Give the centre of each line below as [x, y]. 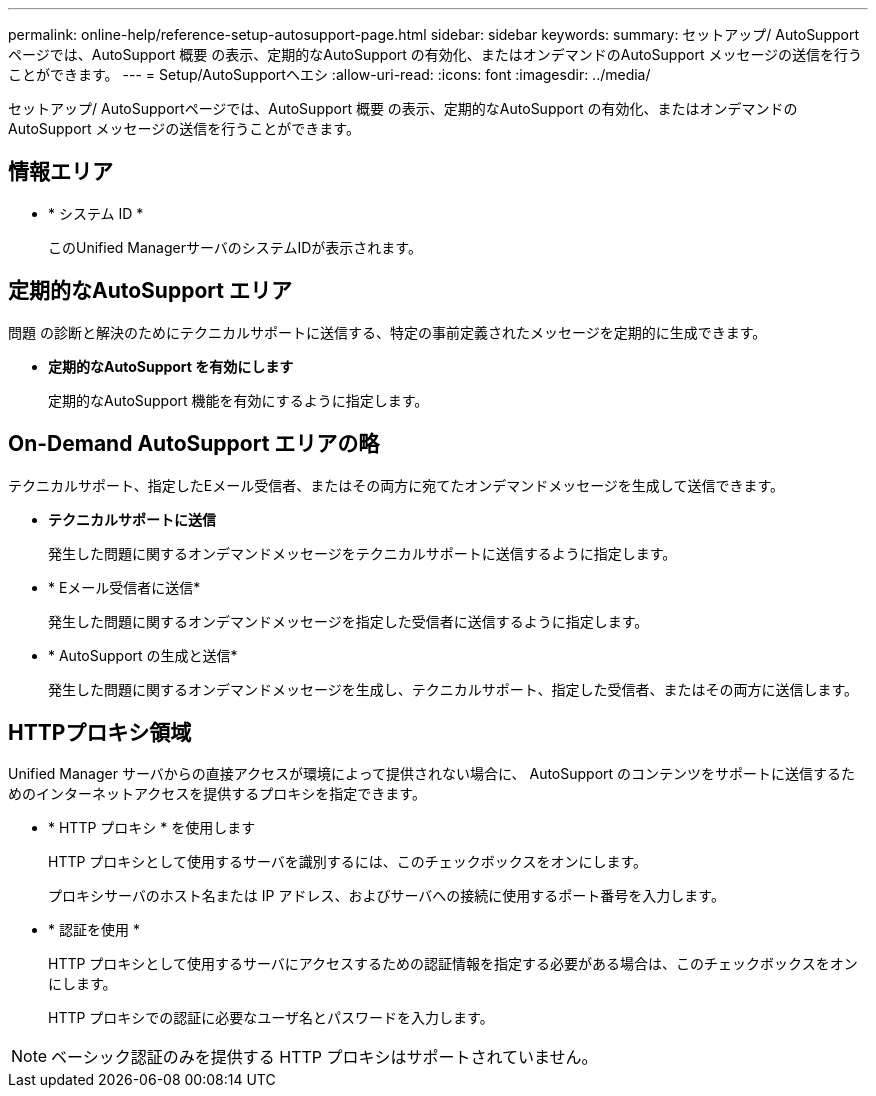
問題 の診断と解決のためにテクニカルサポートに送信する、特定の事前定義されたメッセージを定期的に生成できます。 [387, 332]
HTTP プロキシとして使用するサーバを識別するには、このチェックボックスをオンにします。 [347, 862]
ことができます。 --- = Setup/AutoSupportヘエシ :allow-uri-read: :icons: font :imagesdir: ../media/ [329, 74]
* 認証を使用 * [94, 930]
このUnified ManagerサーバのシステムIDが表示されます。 [235, 247]
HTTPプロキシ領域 [100, 732]
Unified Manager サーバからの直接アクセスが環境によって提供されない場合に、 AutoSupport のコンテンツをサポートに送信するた [432, 774]
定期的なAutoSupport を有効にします [171, 366]
